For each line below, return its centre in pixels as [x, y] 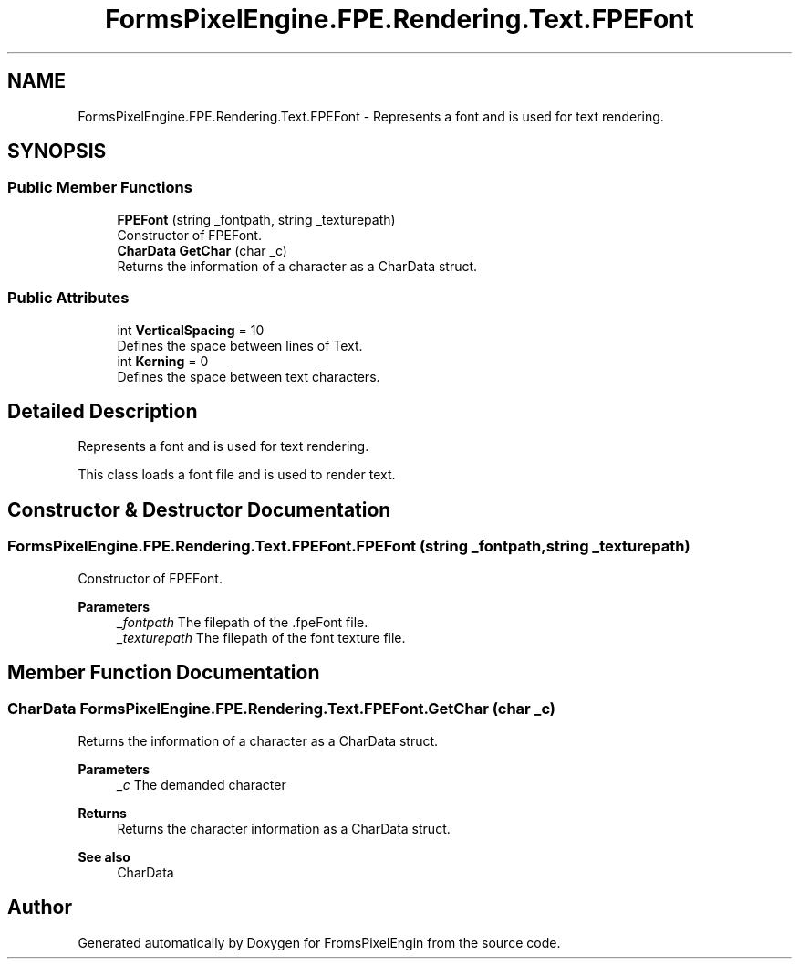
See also [104, 856]
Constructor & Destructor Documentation [199, 509]
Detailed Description [103, 411]
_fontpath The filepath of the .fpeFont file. [243, 622]
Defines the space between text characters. [249, 376]
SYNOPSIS [57, 152]
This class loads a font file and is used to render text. [237, 475]
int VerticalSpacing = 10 [191, 330]
